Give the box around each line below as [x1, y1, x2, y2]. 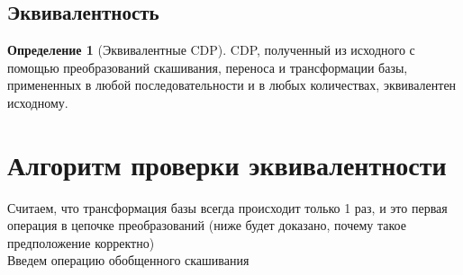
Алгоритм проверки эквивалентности [7, 146, 447, 182]
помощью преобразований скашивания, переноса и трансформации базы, [7, 58, 408, 76]
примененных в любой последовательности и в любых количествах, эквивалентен [7, 75, 457, 94]
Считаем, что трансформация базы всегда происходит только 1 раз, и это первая [7, 198, 448, 217]
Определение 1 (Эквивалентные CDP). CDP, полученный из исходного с [7, 40, 415, 59]
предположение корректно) [7, 233, 155, 252]
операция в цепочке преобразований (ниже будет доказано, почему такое [7, 216, 406, 235]
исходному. [7, 93, 68, 111]
